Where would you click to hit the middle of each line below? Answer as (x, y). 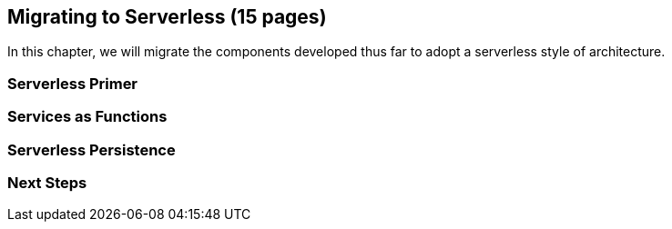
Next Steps (47, 182)
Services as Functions (87, 117)
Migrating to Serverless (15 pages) (167, 17)
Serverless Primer (73, 83)
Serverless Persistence (92, 149)
